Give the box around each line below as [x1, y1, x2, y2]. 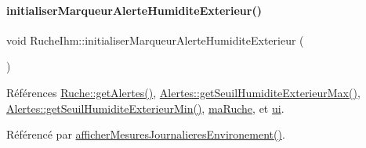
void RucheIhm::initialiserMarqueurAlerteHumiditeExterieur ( [6, 31, 304, 48]
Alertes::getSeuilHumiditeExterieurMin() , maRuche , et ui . [6, 99, 284, 116]
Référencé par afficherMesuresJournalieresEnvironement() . [6, 126, 285, 143]
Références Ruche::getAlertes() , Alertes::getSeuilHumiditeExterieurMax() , [6, 84, 361, 100]
